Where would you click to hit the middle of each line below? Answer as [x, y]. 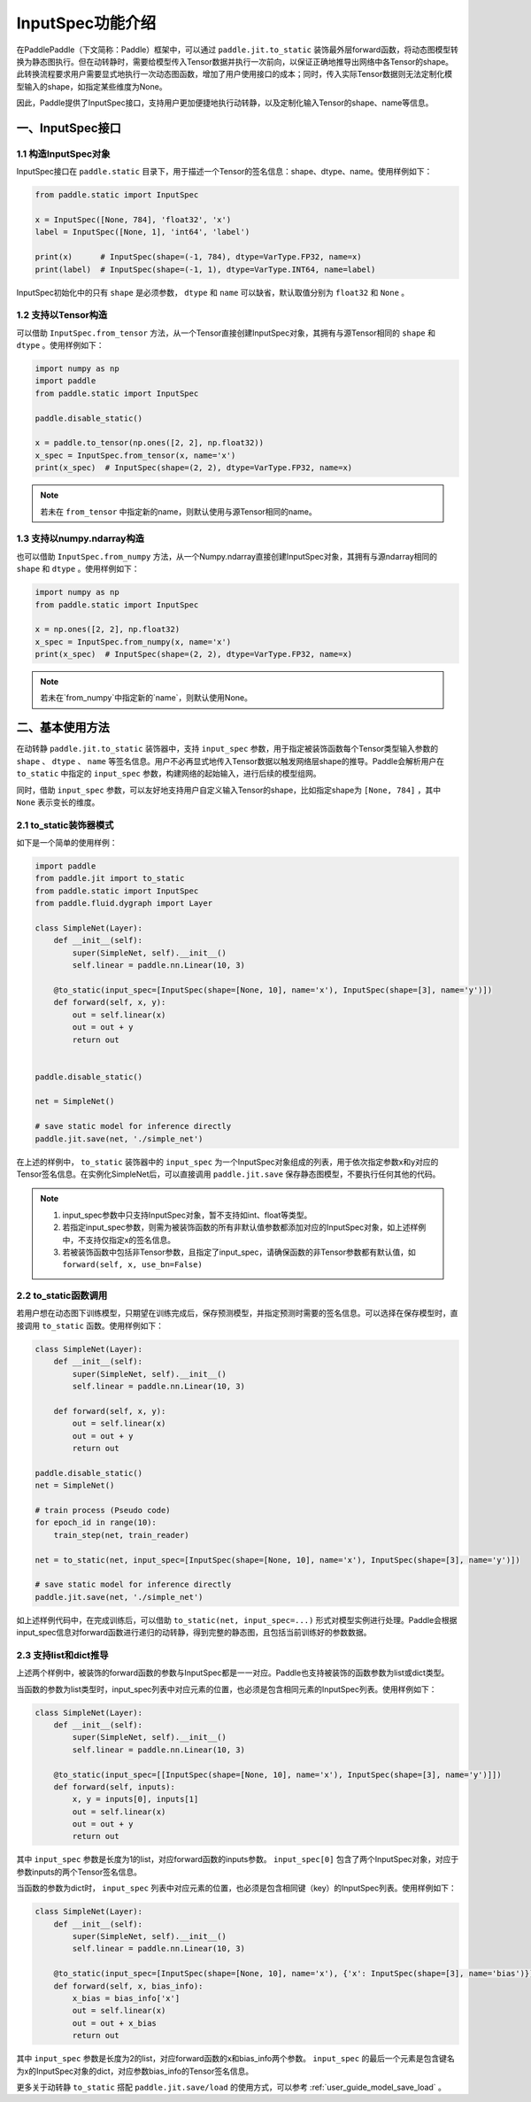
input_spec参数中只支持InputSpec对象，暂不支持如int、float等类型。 [187, 1215]
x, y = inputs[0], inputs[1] [135, 1799]
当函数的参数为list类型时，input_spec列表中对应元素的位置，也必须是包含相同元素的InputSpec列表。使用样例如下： [227, 1689]
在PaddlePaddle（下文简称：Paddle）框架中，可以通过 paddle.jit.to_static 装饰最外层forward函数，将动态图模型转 [238, 50]
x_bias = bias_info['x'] [126, 1998]
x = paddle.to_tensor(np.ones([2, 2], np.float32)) [150, 443]
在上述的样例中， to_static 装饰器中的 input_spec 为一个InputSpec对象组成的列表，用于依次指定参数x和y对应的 [227, 1162]
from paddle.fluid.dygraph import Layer [123, 904]
